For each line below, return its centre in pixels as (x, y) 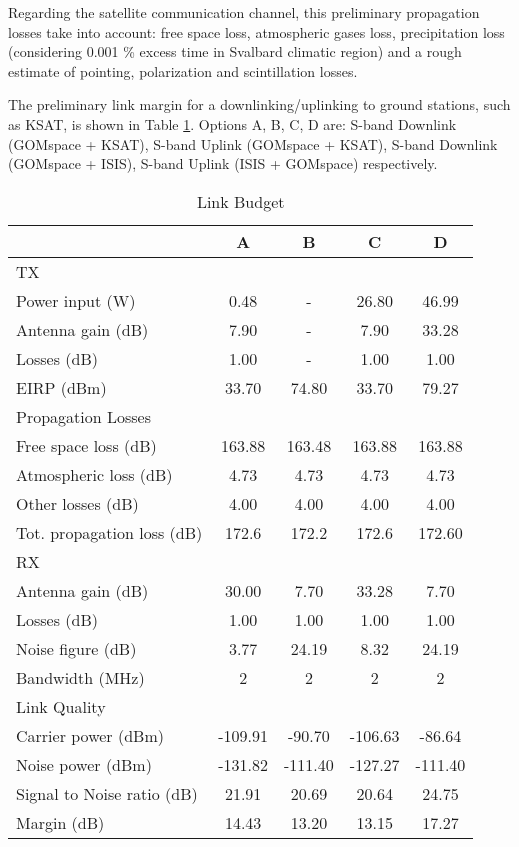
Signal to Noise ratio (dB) (107, 793)
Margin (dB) (60, 822)
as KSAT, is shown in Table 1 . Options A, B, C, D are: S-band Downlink (232, 123)
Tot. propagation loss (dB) (109, 532)
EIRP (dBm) (61, 387)
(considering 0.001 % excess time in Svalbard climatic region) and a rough (235, 51)
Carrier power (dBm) (90, 735)
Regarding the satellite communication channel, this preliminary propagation (244, 12)
